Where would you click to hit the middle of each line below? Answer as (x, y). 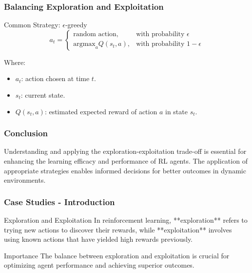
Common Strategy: (32, 25)
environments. (25, 180)
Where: (15, 62)
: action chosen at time (55, 78)
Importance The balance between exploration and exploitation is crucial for (117, 255)
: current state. (43, 95)
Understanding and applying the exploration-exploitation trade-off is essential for (125, 151)
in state (176, 111)
